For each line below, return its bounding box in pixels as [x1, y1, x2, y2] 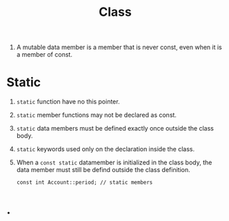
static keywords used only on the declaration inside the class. [16, 145, 195, 153]
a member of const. [16, 50, 73, 59]
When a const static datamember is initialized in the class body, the [16, 158, 212, 166]
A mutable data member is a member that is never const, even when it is [16, 43, 222, 52]
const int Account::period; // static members [16, 179, 153, 186]
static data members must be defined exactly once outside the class [16, 124, 215, 133]
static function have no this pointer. [16, 97, 120, 106]
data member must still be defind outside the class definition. [16, 166, 190, 174]
